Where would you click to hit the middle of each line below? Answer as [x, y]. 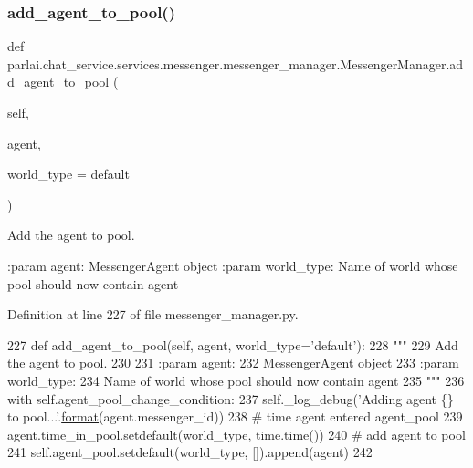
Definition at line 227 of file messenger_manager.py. [153, 314]
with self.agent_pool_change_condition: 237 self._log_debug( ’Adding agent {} [231, 398]
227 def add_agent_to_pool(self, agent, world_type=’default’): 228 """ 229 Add [233, 344]
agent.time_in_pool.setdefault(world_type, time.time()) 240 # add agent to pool [236, 434]
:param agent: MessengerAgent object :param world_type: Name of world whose [233, 265]
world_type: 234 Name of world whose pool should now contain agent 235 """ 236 [236, 380]
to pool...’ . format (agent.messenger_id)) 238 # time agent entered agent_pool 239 [235, 416]
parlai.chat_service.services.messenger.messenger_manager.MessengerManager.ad [236, 63]
